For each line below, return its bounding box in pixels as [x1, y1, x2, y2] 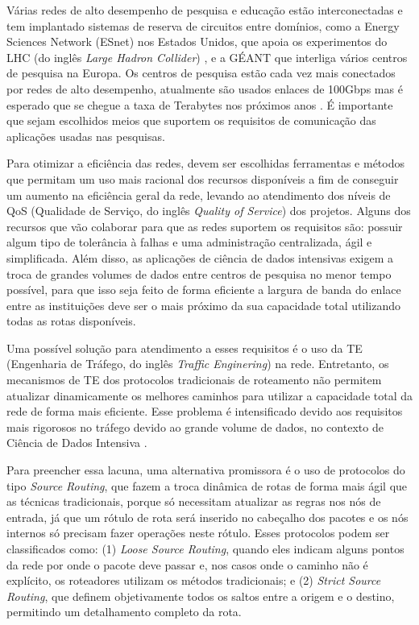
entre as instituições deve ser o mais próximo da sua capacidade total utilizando [6, 296, 400, 313]
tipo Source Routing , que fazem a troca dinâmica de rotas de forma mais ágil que [6, 477, 408, 494]
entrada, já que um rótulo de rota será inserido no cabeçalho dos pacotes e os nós [6, 508, 409, 525]
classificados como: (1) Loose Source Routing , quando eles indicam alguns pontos [6, 540, 404, 557]
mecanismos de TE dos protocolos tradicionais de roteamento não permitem [6, 371, 382, 388]
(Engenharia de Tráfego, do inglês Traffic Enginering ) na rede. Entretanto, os [6, 355, 389, 372]
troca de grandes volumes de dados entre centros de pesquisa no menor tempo [6, 265, 392, 282]
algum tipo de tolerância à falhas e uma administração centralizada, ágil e [6, 234, 372, 250]
